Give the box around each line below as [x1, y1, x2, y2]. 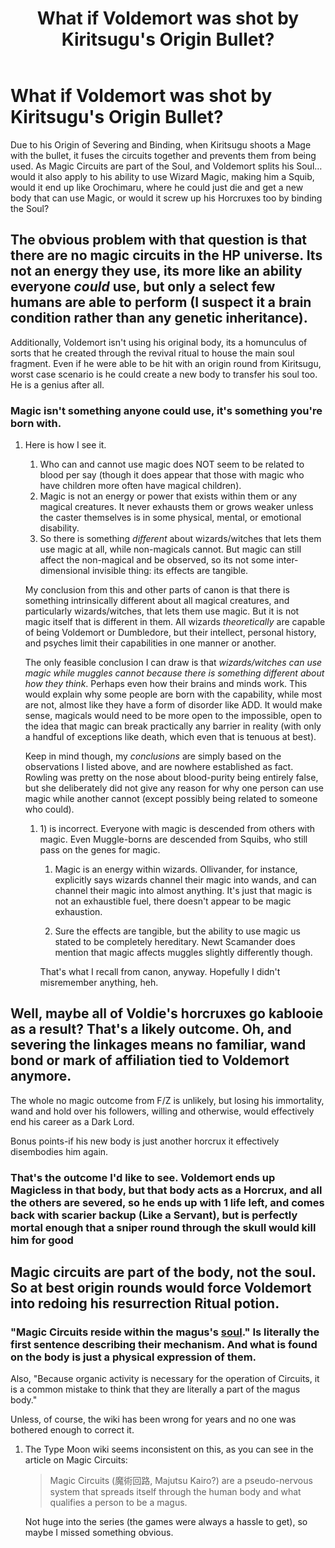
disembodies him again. [10, 1145, 109, 1157]
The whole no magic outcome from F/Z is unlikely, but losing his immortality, [10, 1094, 325, 1106]
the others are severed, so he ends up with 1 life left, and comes [10, 1195, 325, 1209]
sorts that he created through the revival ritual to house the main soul [10, 347, 295, 359]
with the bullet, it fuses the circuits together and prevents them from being [10, 149, 317, 161]
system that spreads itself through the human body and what [49, 1486, 302, 1498]
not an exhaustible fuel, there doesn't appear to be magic [54, 895, 292, 907]
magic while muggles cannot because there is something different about [24, 667, 325, 679]
